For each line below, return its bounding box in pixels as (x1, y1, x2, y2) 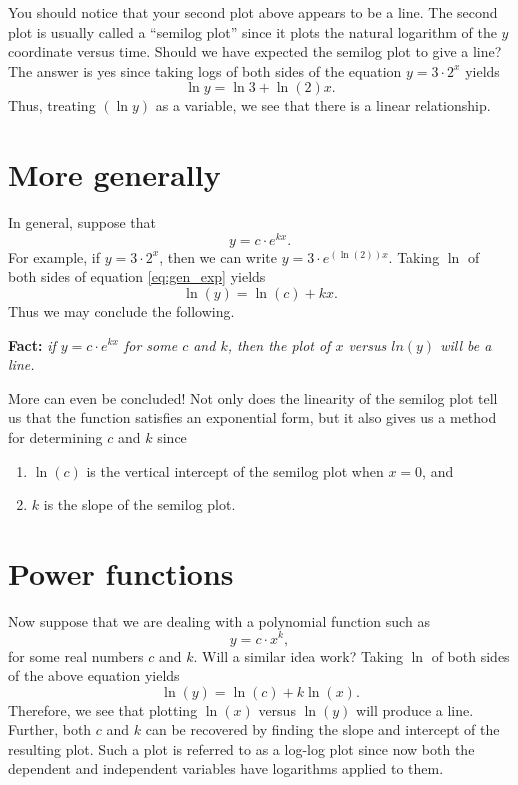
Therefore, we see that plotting (8, 699, 198, 720)
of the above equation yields (8, 665, 180, 686)
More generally (8, 154, 221, 195)
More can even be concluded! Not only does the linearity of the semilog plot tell (8, 387, 498, 408)
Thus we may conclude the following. (8, 300, 235, 321)
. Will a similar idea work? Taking (193, 645, 403, 666)
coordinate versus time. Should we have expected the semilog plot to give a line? (8, 41, 502, 62)
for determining (8, 426, 103, 447)
